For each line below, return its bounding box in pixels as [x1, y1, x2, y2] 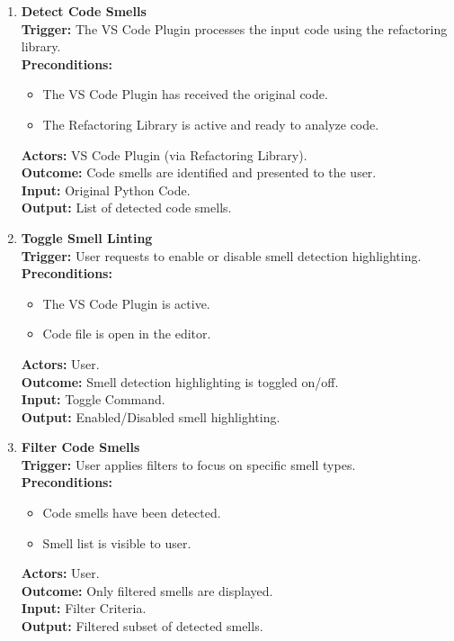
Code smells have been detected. [42, 503, 221, 522]
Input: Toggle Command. [21, 390, 165, 409]
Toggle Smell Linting [21, 228, 153, 247]
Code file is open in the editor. [42, 324, 211, 343]
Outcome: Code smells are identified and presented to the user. [21, 163, 377, 182]
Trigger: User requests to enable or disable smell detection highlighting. [21, 246, 422, 265]
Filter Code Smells [21, 438, 140, 456]
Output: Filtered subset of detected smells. [21, 617, 263, 636]
